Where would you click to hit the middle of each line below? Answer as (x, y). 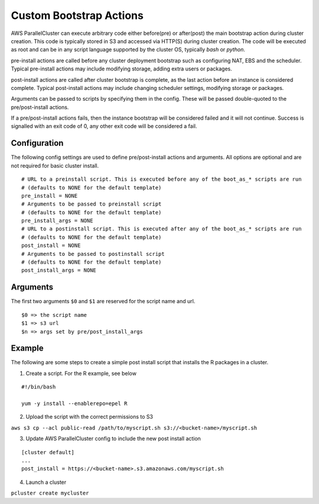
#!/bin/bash (39, 387)
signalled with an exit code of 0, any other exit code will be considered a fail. (104, 126)
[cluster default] (48, 452)
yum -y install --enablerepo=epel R (74, 403)
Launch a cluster (46, 482)
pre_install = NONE (50, 196)
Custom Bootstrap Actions (77, 15)
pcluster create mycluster (50, 493)
